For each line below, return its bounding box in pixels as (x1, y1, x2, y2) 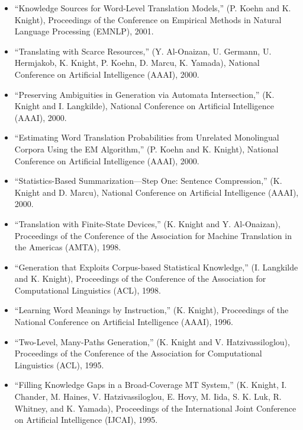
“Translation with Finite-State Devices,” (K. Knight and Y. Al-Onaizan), (14, 217, 281, 230)
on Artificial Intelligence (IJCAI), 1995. (14, 413, 158, 426)
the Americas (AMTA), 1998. (14, 241, 121, 253)
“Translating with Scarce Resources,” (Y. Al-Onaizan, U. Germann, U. (14, 44, 272, 57)
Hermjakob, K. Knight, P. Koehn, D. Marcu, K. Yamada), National (14, 56, 260, 69)
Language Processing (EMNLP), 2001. (14, 25, 154, 37)
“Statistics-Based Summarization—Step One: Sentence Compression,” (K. (14, 174, 282, 187)
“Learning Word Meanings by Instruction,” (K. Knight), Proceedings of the (14, 304, 289, 316)
